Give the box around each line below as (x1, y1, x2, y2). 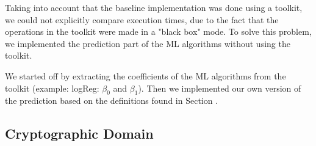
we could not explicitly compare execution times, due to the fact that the (5, 13, 279, 26)
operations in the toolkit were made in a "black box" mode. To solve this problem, (5, 25, 312, 38)
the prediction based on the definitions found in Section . (5, 94, 218, 107)
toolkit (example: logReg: (5, 81, 99, 94)
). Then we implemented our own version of (138, 81, 301, 94)
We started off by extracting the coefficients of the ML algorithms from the (5, 69, 286, 82)
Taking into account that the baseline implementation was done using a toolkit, (5, 1, 303, 13)
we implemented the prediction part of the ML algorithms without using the (5, 37, 290, 49)
